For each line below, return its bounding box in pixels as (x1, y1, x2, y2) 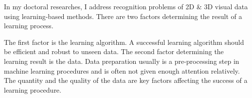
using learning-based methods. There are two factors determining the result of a (4, 11, 242, 21)
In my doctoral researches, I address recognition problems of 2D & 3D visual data (4, 1, 248, 11)
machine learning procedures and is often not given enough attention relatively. (4, 65, 240, 76)
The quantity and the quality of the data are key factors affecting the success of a (4, 75, 248, 85)
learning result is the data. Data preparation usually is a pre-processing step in (4, 56, 239, 66)
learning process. (4, 20, 54, 31)
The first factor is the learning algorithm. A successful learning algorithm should (4, 37, 244, 47)
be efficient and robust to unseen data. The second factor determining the (4, 46, 224, 57)
